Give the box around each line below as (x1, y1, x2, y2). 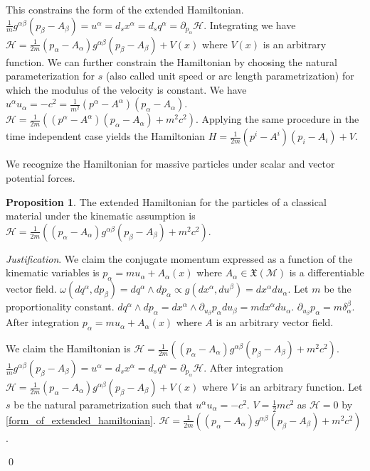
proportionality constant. (6, 299, 115, 314)
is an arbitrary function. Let (240, 379, 363, 394)
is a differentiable (289, 265, 364, 280)
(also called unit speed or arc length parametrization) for (105, 68, 354, 83)
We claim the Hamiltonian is (6, 341, 131, 356)
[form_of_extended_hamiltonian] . (6, 412, 156, 427)
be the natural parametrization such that (14, 397, 193, 412)
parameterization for (6, 68, 95, 83)
